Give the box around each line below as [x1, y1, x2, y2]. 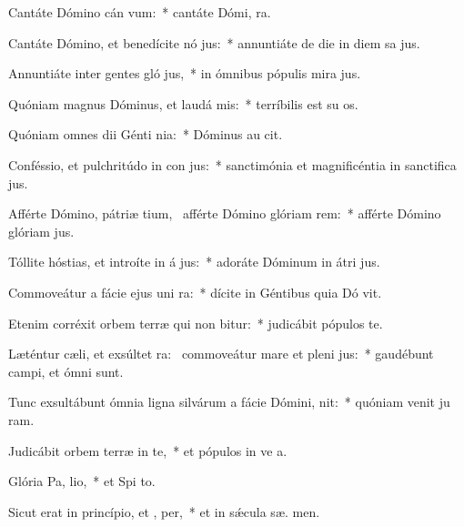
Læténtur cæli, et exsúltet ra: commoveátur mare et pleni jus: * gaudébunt [8, 344, 434, 363]
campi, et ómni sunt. [8, 361, 124, 380]
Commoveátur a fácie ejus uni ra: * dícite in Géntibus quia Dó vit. [8, 282, 382, 301]
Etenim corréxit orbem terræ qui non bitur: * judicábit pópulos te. [8, 313, 383, 332]
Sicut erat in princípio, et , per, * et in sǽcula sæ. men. [8, 502, 320, 521]
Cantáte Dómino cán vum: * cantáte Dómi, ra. [8, 3, 271, 21]
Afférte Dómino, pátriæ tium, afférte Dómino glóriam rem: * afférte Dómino [8, 204, 441, 223]
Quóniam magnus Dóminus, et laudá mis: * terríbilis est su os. [8, 94, 358, 113]
